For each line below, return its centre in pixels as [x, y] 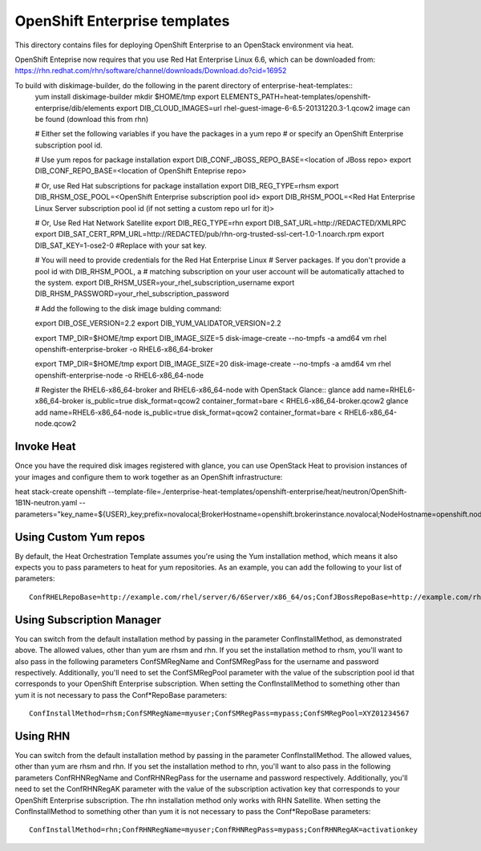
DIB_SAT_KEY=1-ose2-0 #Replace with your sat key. [121, 245]
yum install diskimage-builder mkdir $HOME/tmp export [127, 97]
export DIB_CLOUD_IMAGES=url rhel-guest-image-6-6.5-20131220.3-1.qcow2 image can [263, 107]
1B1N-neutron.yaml [46, 503]
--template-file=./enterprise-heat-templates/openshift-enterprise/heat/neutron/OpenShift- [257, 491]
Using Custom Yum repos [80, 537]
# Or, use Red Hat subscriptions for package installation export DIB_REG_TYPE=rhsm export [187, 185]
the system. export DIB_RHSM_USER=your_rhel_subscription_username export [165, 282]
